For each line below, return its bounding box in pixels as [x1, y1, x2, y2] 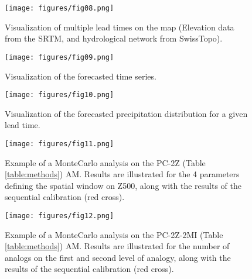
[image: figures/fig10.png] [5, 91, 114, 99]
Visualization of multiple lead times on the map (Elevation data [5, 20, 234, 33]
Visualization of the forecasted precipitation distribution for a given [5, 107, 248, 119]
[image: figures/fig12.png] [5, 211, 114, 220]
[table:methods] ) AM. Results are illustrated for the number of [5, 240, 230, 252]
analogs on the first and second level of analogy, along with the [5, 251, 231, 263]
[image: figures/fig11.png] [5, 139, 114, 148]
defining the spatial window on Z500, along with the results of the [5, 179, 241, 191]
